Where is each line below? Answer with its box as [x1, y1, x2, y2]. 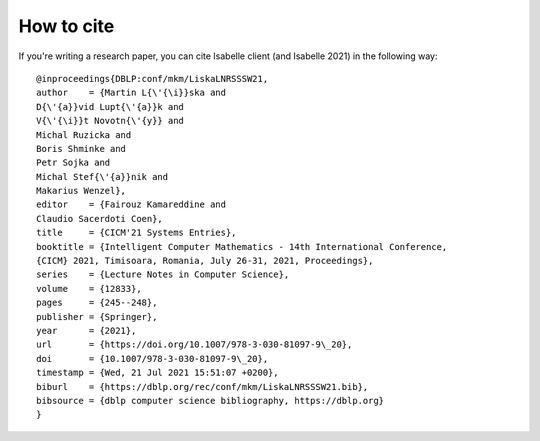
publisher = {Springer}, [36, 311, 158, 322]
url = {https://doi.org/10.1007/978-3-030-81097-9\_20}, [36, 339, 353, 350]
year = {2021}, [36, 325, 137, 336]
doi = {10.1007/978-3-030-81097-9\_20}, [36, 353, 269, 364]
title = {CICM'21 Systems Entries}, [36, 227, 237, 239]
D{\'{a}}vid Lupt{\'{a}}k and [36, 101, 185, 112]
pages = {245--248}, [36, 297, 158, 309]
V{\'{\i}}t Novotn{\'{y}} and [36, 115, 185, 127]
